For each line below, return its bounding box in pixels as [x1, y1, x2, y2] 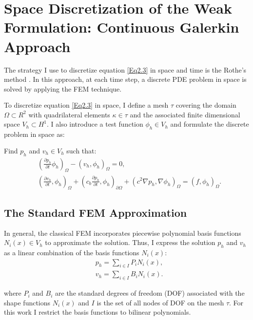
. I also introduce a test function [47, 119, 143, 129]
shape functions [4, 297, 51, 307]
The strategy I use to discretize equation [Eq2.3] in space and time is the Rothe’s [4, 64, 247, 75]
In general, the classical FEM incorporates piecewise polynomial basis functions [4, 227, 241, 238]
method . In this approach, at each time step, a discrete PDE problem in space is [4, 74, 247, 84]
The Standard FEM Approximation [4, 205, 187, 220]
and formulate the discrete [170, 119, 249, 129]
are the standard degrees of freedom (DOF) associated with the [55, 288, 245, 298]
